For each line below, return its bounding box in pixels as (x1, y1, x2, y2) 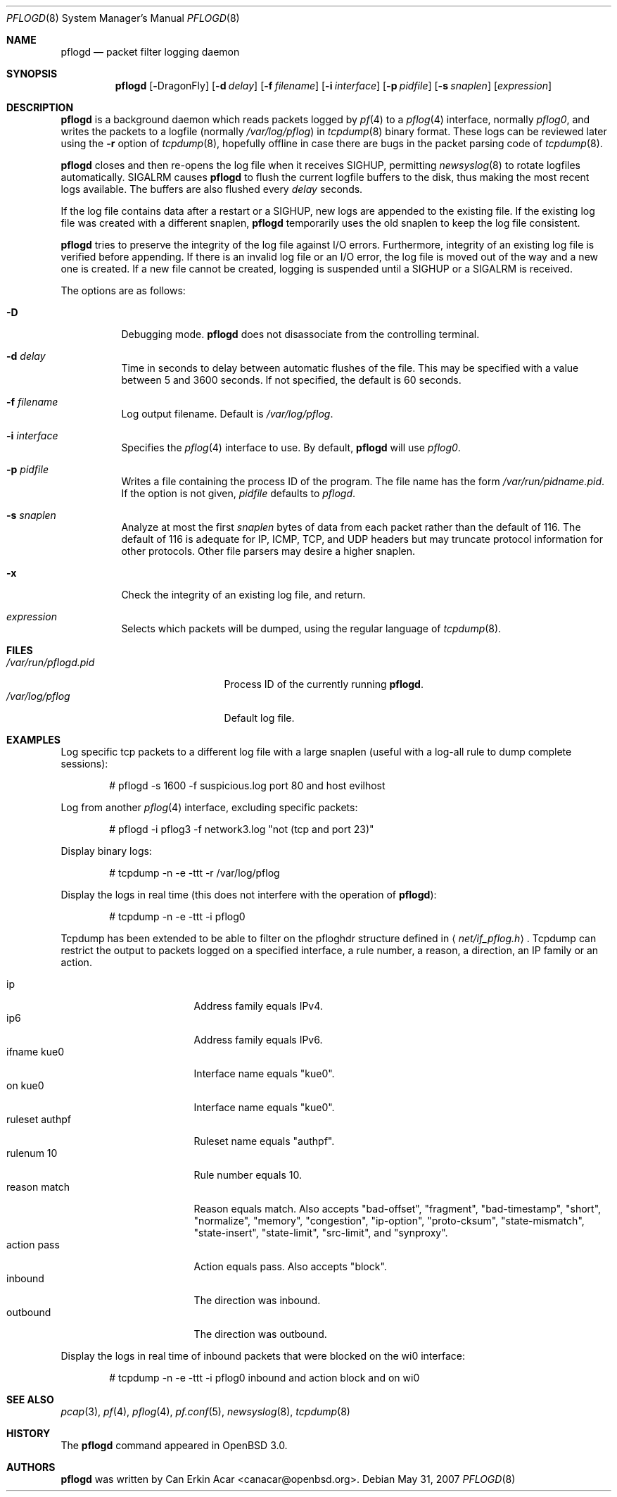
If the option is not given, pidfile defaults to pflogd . (121, 487, 356, 499)
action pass (6, 1239, 60, 1251)
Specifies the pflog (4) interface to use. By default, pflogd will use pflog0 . (121, 441, 461, 453)
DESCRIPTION (6, 101, 74, 113)
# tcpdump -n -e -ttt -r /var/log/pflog (109, 867, 280, 879)
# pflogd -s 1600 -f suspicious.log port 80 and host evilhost (109, 779, 386, 791)
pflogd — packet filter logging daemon (61, 46, 240, 58)
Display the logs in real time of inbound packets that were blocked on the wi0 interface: (61, 1350, 465, 1362)
